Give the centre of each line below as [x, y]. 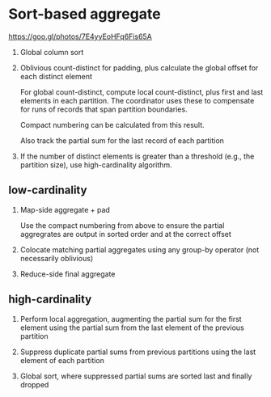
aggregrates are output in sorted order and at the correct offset [126, 234]
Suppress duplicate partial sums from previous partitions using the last [138, 352]
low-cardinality [48, 190]
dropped [34, 384]
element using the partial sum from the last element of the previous [132, 327]
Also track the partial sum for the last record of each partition [122, 140]
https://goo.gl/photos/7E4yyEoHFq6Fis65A [80, 36]
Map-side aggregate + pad [65, 209]
